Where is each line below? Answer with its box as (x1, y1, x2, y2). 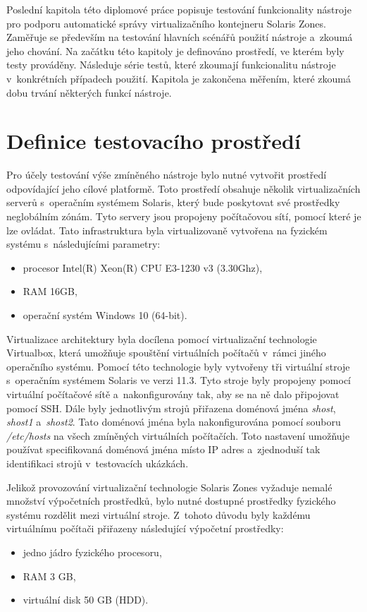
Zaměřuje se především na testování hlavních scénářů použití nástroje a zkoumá (6, 30, 353, 44)
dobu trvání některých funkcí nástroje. (6, 85, 172, 100)
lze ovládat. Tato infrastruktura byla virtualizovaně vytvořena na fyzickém (6, 222, 328, 237)
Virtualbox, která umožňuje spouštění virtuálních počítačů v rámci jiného (6, 345, 326, 360)
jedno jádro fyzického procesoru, (23, 544, 162, 559)
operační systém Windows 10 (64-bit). (23, 308, 187, 323)
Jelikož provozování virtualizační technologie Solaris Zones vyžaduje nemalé (6, 479, 332, 494)
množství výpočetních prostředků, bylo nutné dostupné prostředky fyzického (6, 493, 336, 508)
